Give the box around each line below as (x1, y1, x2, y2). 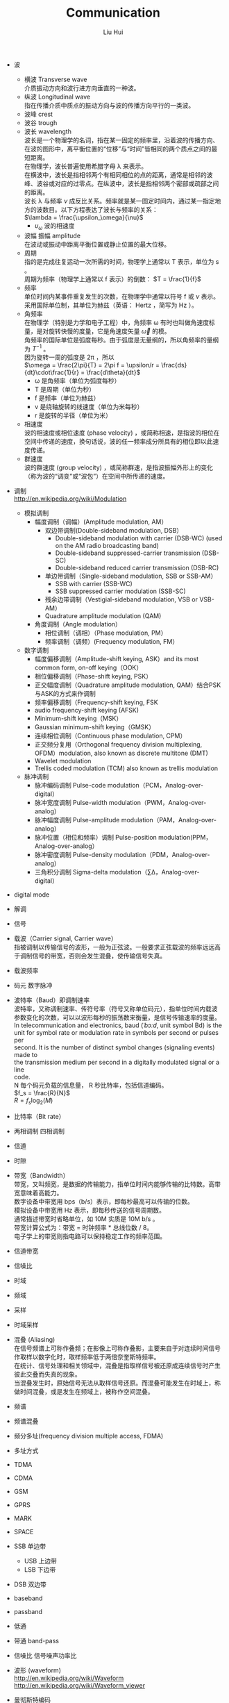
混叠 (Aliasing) (13, 1336, 56, 1344)
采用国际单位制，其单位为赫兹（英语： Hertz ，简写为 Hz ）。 (24, 301, 198, 309)
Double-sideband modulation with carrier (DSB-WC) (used (55, 534, 223, 542)
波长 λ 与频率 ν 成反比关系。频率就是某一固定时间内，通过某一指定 (24, 197, 215, 205)
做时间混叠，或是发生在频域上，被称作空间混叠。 (13, 1388, 154, 1396)
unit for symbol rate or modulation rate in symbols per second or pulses (13, 1029, 219, 1037)
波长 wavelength (24, 127, 71, 135)
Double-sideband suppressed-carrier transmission (55, 549, 201, 557)
